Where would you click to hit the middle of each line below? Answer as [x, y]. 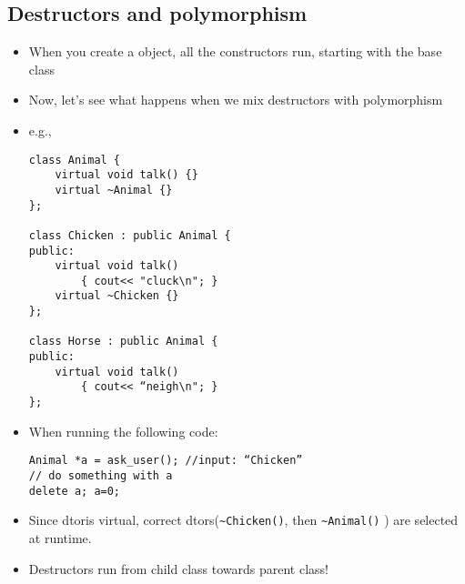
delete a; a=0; [75, 491]
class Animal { [75, 160]
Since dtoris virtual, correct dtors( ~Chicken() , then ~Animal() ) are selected [243, 520]
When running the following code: [123, 431]
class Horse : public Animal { [123, 342]
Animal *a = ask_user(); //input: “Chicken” [166, 461]
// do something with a [101, 475]
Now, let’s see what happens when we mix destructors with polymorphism [236, 100]
